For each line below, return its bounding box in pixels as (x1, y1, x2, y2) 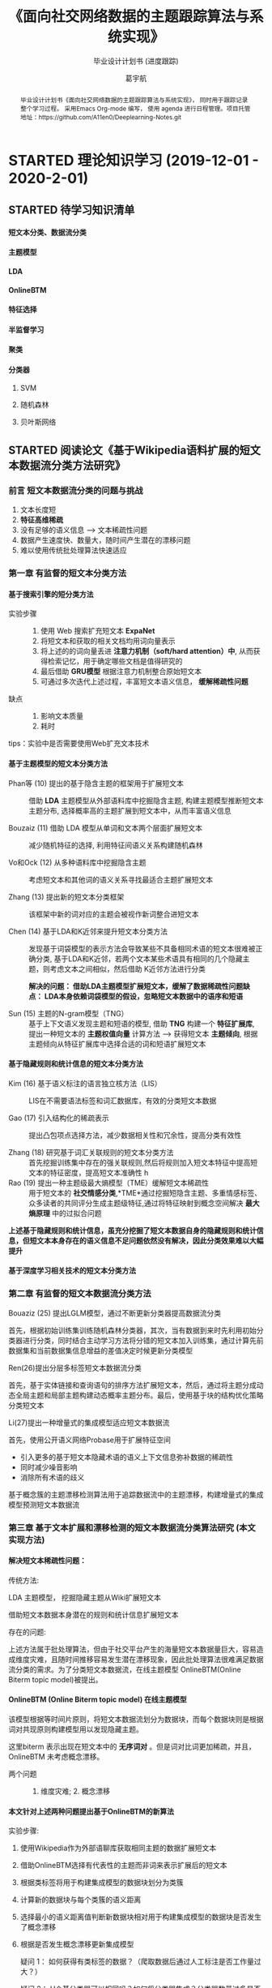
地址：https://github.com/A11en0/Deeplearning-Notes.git (19, 113, 182, 122)
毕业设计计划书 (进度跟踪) (92, 56, 180, 66)
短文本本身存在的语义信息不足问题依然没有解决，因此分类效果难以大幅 (29, 1235, 264, 1245)
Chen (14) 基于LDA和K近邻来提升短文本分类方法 (8, 926, 168, 936)
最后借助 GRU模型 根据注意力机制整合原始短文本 (40, 667, 202, 676)
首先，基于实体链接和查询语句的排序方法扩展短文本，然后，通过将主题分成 (8, 1380, 257, 1389)
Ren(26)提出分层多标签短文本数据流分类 (8, 1363, 142, 1372)
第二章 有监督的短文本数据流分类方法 (8, 1288, 151, 1299)
